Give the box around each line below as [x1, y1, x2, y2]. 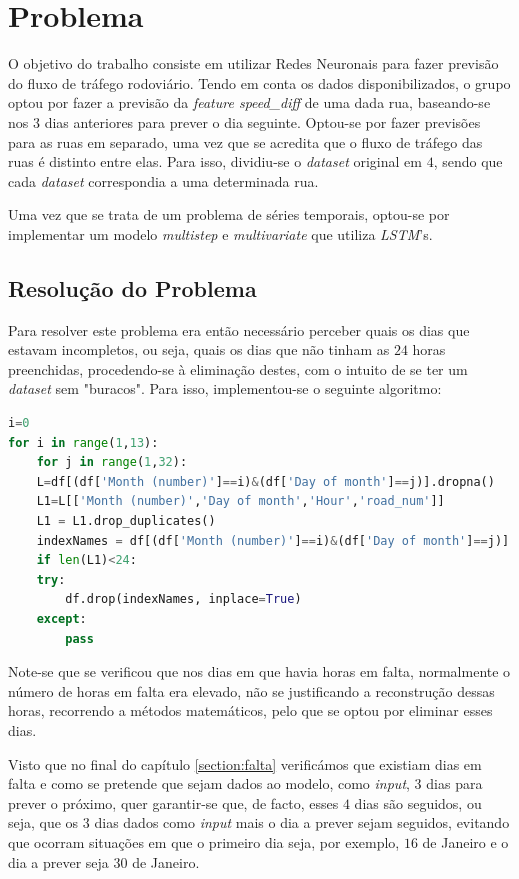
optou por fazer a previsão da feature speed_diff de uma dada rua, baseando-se [8, 92, 491, 113]
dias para [426, 773, 483, 794]
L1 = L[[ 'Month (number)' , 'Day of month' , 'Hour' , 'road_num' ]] [36, 494, 445, 509]
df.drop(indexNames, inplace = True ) [65, 592, 302, 607]
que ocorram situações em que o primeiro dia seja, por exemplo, [8, 831, 400, 852]
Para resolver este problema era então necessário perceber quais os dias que [8, 319, 470, 340]
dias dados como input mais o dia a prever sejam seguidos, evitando [94, 812, 510, 833]
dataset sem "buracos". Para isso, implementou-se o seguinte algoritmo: [8, 378, 442, 399]
